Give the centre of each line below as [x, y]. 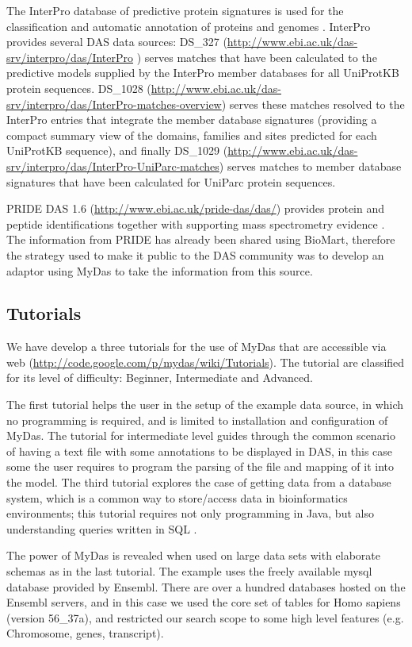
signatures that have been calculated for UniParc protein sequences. [171, 181]
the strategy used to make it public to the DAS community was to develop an [195, 254]
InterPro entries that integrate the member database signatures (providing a [192, 119]
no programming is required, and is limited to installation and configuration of [197, 420]
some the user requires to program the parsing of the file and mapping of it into [200, 466]
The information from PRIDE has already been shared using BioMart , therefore [201, 239]
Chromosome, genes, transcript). [85, 633]
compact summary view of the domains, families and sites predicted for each [192, 135]
